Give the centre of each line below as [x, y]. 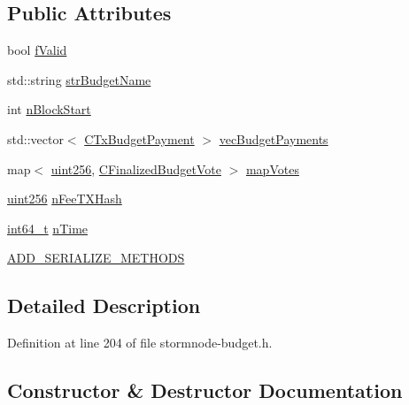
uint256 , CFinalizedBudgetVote [136, 168]
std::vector [35, 138]
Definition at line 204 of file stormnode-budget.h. [140, 343]
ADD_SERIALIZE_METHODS [96, 258]
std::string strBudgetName [79, 79]
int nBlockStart [49, 109]
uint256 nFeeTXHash [65, 199]
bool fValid [37, 50]
